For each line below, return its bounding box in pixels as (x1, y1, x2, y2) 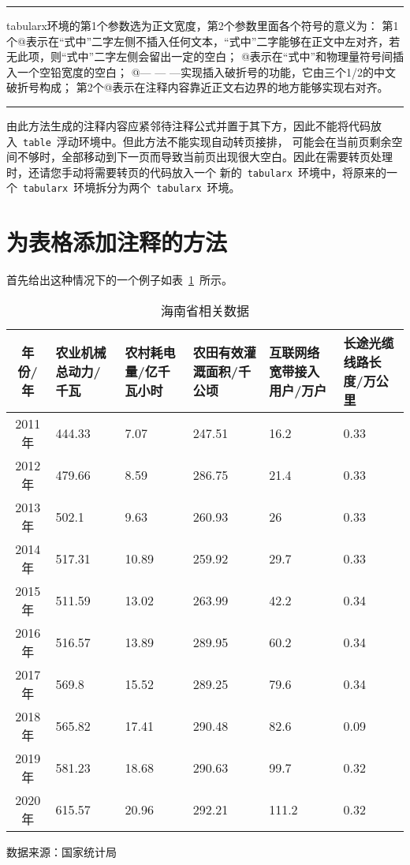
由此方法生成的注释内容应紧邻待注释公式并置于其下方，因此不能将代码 (6, 117, 371, 133)
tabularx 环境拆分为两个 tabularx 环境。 (23, 179, 240, 196)
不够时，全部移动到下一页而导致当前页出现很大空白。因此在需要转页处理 (17, 148, 393, 165)
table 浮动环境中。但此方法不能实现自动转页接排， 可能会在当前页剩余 (23, 133, 392, 149)
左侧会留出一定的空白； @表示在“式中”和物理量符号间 (116, 48, 393, 65)
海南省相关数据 (160, 301, 249, 320)
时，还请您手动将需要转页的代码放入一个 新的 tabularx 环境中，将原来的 (6, 163, 386, 180)
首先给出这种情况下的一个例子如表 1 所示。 (6, 271, 233, 288)
